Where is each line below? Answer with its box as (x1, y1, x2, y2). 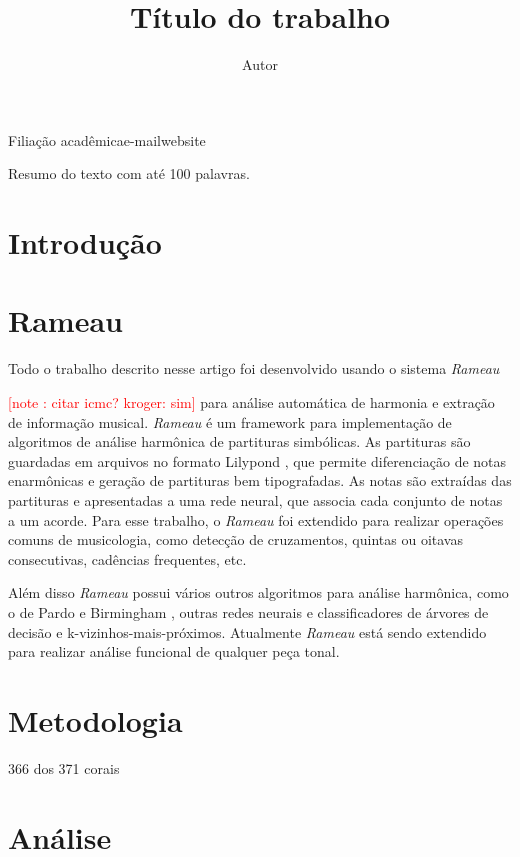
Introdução (8, 222, 162, 263)
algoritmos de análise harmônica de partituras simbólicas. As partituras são (8, 431, 471, 452)
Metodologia (8, 699, 183, 740)
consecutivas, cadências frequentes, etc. (8, 548, 247, 569)
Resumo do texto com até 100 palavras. (8, 163, 250, 184)
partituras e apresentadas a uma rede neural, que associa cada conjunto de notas (8, 489, 503, 510)
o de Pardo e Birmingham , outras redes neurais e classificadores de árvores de (8, 601, 489, 622)
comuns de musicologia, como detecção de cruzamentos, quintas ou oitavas (8, 529, 463, 550)
